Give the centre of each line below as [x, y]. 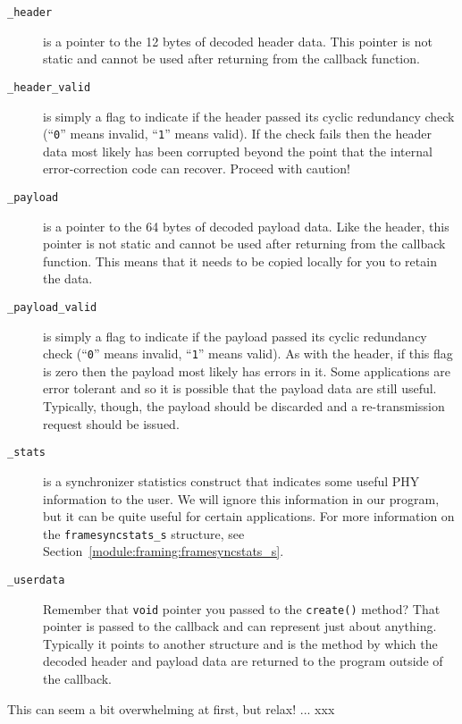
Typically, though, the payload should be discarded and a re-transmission [244, 406]
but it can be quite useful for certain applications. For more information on [249, 516]
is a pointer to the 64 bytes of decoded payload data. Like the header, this [246, 226]
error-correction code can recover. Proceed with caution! [197, 168]
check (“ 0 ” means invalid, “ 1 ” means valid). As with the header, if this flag [248, 354]
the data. [68, 278]
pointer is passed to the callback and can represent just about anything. [240, 626]
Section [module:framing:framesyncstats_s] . [164, 551]
